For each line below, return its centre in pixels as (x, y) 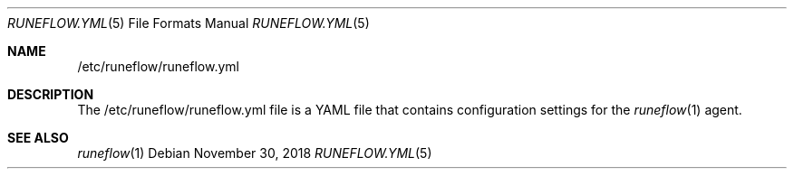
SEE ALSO (38, 138)
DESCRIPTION (51, 94)
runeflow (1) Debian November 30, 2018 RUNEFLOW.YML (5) (255, 153)
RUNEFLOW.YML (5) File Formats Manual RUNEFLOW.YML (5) (189, 23)
